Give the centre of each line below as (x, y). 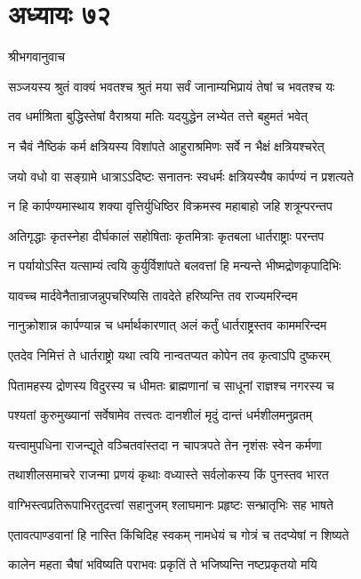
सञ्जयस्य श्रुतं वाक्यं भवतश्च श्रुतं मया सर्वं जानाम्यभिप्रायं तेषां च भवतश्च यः (172, 86)
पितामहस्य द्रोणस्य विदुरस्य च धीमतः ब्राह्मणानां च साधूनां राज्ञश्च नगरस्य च (171, 385)
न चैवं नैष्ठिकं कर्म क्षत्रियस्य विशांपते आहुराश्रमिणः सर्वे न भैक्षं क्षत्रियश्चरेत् (166, 145)
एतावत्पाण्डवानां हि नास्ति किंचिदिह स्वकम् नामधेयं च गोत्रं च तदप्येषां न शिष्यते (179, 534)
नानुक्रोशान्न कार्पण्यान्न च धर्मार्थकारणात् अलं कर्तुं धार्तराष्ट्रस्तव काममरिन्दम (168, 325)
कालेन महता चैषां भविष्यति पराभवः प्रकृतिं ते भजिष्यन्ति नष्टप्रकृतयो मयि (163, 564)
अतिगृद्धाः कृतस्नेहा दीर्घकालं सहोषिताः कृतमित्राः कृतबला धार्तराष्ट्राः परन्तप (166, 235)
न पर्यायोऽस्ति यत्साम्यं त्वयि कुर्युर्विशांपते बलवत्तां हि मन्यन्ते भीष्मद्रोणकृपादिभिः (175, 265)
